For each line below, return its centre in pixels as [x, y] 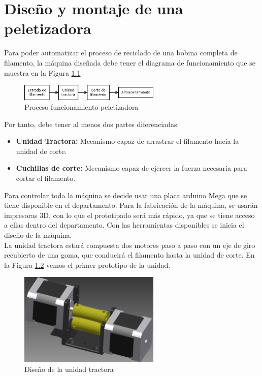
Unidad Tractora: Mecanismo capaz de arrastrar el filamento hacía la [127, 141]
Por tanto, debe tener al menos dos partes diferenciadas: [92, 124]
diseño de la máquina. [38, 235]
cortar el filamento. [46, 178]
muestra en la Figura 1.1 [42, 72]
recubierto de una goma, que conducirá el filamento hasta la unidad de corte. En [129, 255]
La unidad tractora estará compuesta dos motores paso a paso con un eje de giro [130, 245]
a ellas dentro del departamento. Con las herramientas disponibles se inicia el [124, 225]
